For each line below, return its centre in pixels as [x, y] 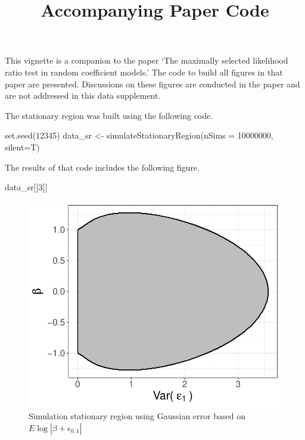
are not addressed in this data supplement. [83, 95]
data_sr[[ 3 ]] [26, 187]
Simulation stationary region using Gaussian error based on [137, 416]
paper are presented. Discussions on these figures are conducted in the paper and [152, 84]
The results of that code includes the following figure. [102, 167]
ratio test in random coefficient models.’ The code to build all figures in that [144, 72]
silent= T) [22, 147]
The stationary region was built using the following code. [109, 115]
